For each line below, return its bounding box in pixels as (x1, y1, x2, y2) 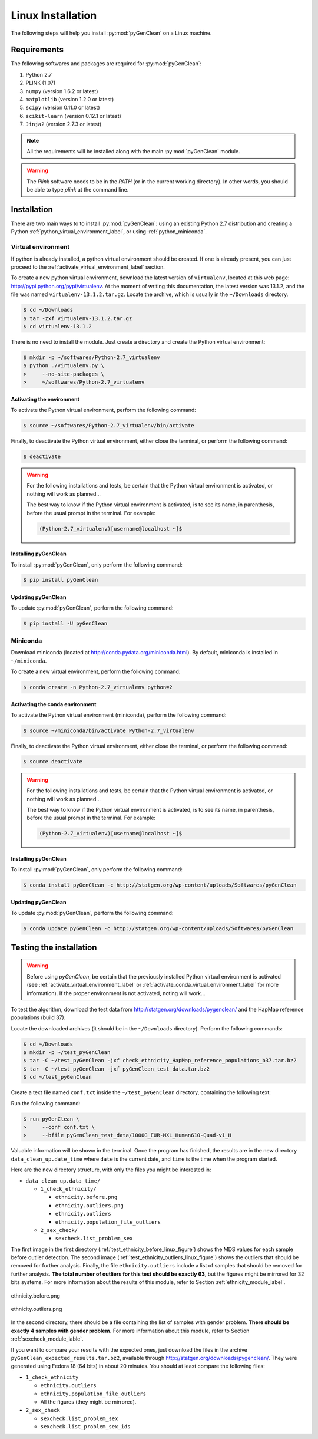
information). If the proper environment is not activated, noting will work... (26, 989, 206, 996)
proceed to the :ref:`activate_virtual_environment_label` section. (11, 263, 165, 271)
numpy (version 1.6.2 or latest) (25, 87, 98, 94)
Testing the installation (11, 942, 97, 952)
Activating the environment (11, 396, 79, 403)
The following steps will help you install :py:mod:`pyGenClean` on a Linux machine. (11, 29, 212, 37)
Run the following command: (11, 1099, 81, 1107)
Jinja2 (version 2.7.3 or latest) (25, 121, 102, 128)
